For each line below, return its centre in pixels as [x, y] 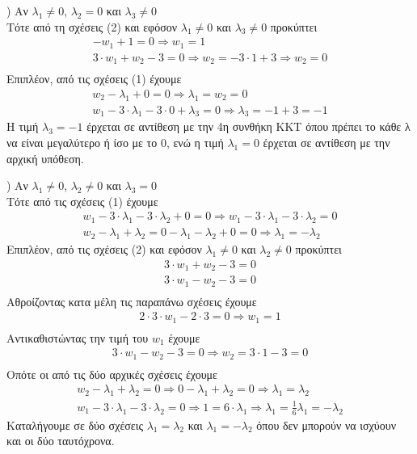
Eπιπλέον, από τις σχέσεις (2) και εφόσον [104, 249]
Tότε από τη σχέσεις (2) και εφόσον [92, 26]
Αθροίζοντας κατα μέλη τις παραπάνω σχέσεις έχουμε [132, 301]
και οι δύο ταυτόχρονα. [61, 441]
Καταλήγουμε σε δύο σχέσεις [75, 425]
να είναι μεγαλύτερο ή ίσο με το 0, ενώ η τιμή [115, 143]
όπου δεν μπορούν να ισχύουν [326, 425]
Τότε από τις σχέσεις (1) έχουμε [82, 201]
